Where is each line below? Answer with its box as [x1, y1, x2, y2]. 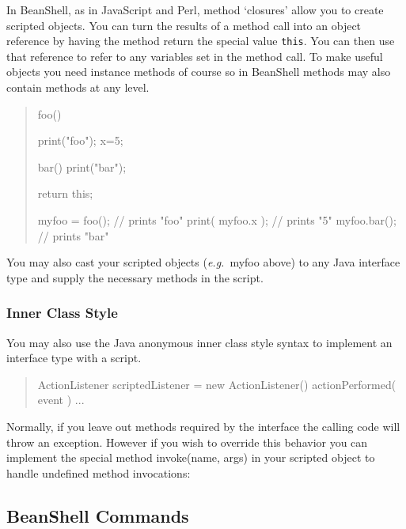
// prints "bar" [37, 227, 109, 244]
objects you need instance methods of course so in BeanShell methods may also [6, 63, 391, 80]
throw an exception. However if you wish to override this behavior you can [6, 433, 368, 450]
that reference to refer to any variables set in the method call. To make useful [6, 47, 383, 64]
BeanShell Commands [6, 503, 189, 527]
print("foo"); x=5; [37, 132, 123, 149]
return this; [37, 185, 93, 202]
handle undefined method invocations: [6, 464, 191, 481]
